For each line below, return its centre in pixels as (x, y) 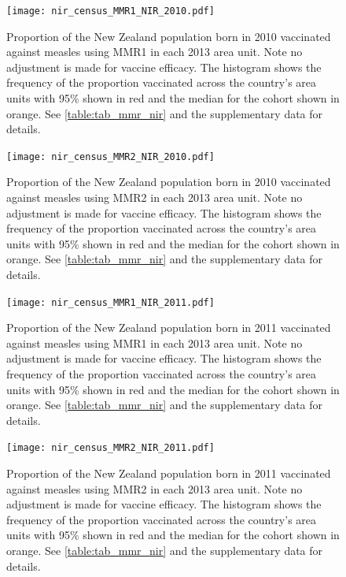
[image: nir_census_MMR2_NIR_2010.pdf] (110, 156)
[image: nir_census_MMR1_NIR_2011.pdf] (110, 302)
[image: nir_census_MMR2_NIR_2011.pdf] (110, 448)
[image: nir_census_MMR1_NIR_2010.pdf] (110, 11)
